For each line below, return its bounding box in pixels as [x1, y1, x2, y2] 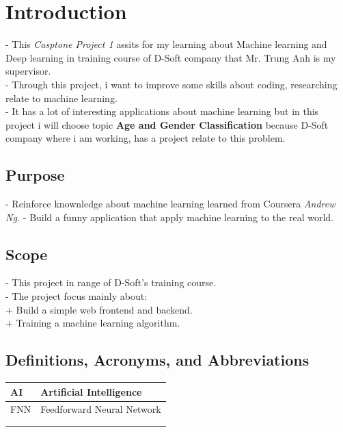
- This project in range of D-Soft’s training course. [5, 275, 217, 290]
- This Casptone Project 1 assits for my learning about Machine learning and [5, 37, 327, 51]
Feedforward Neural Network [40, 402, 161, 416]
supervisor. [5, 64, 51, 78]
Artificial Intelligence [40, 384, 142, 398]
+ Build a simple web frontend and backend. [5, 302, 193, 316]
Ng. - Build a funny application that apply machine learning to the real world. [5, 209, 334, 224]
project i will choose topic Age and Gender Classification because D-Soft [5, 117, 329, 131]
